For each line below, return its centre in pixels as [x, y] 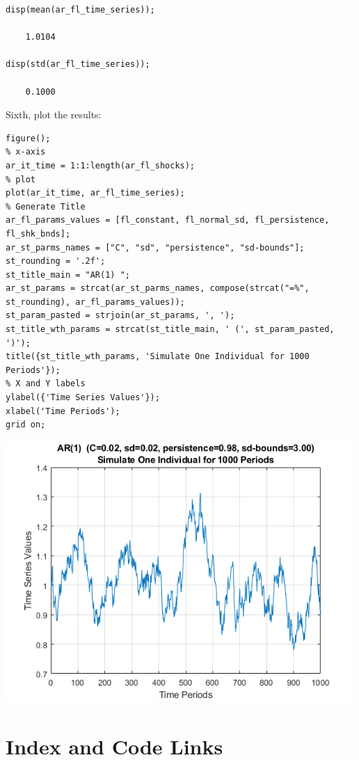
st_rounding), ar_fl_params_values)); [95, 302]
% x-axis [26, 152]
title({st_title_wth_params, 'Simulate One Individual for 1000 [158, 357]
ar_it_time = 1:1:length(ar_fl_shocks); [101, 165]
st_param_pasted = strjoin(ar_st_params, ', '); [120, 316]
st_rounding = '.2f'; [56, 261]
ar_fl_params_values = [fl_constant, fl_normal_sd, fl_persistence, [168, 220]
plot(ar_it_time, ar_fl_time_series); [95, 193]
